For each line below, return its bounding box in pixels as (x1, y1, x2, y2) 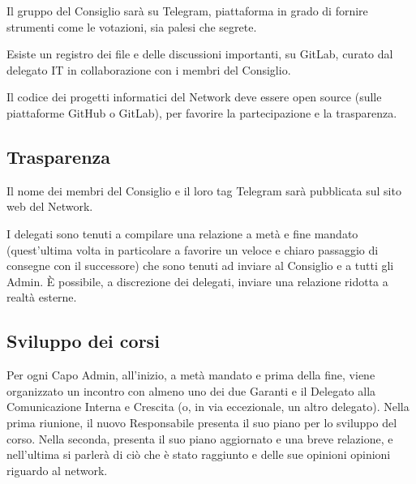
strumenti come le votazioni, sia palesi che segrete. (6, 18, 257, 35)
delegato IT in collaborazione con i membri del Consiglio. (6, 61, 291, 78)
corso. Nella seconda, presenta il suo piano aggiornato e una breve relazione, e (6, 430, 393, 447)
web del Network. (6, 198, 93, 215)
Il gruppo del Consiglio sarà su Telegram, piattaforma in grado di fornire (6, 2, 368, 19)
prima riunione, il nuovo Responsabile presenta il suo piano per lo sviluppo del (6, 413, 397, 430)
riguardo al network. (6, 461, 108, 478)
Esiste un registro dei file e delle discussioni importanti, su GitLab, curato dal (6, 45, 393, 62)
